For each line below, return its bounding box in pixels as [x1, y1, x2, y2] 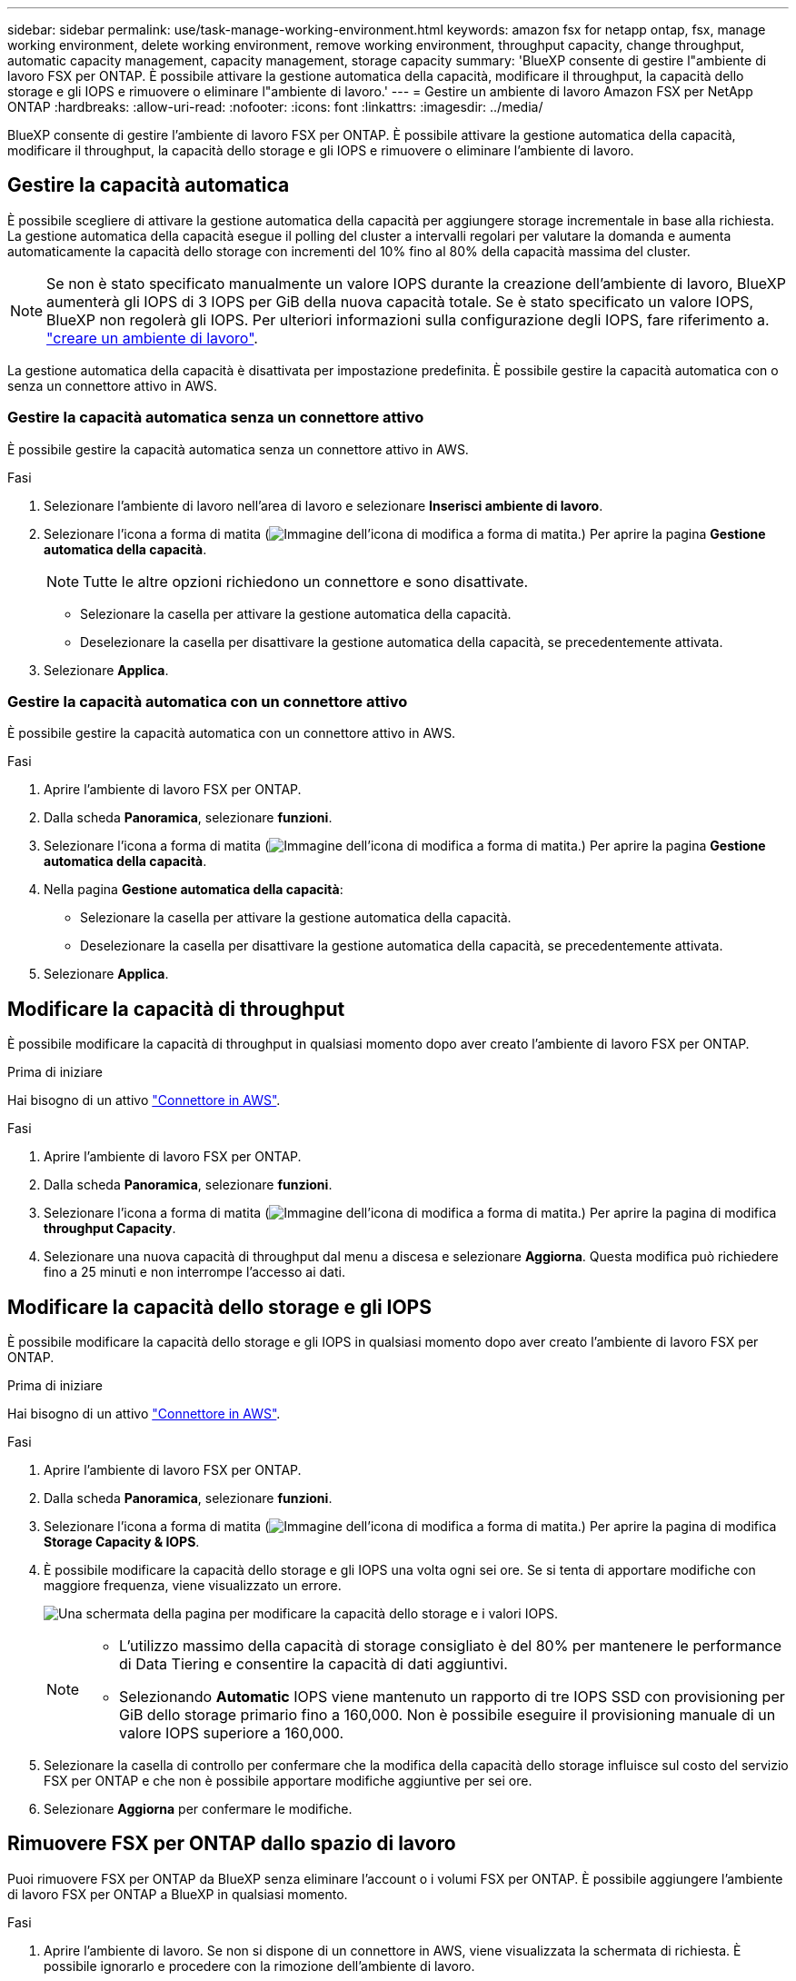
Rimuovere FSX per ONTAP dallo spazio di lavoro [7, 1832, 456, 1856]
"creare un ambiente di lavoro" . [46, 328, 258, 347]
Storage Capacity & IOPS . [44, 1534, 200, 1550]
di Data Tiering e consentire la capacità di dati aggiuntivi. [119, 1655, 508, 1674]
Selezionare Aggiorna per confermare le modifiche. [44, 1801, 353, 1817]
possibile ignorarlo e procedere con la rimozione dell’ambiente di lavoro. [44, 1957, 475, 1974]
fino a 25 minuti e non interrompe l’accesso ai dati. [44, 1264, 345, 1280]
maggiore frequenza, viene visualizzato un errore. [44, 1578, 342, 1594]
